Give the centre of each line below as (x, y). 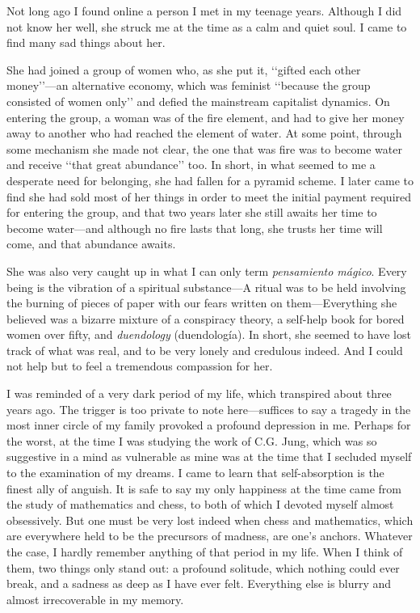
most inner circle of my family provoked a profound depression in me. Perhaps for (209, 425)
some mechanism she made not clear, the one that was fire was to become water (204, 148)
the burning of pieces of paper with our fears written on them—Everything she (202, 303)
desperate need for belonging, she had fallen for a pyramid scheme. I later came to (210, 180)
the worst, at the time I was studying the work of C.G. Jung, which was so (192, 440)
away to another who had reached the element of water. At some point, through (204, 133)
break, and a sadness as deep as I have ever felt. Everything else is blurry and (199, 583)
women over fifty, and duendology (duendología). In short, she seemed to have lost (209, 334)
